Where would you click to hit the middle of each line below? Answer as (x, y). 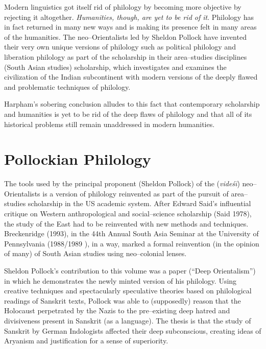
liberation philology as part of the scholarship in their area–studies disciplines (126, 56)
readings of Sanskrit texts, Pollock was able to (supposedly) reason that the (123, 300)
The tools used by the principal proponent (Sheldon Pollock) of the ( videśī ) (122, 183)
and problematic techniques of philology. (67, 86)
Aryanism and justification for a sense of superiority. (86, 341)
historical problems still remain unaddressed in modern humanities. (110, 124)
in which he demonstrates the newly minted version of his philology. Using (120, 280)
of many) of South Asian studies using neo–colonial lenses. (95, 253)
